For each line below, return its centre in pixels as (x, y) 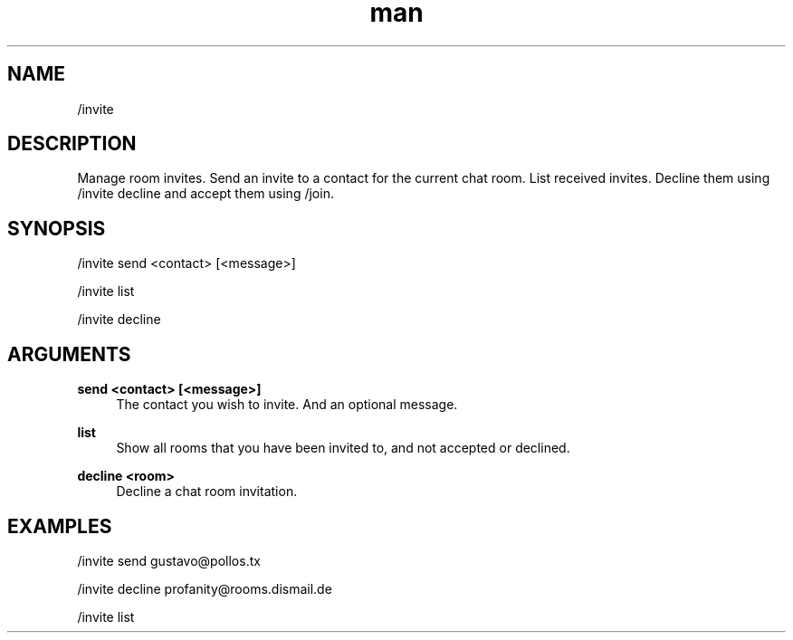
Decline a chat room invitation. (207, 492)
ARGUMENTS (69, 354)
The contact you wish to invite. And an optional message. (287, 405)
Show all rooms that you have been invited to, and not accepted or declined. (343, 448)
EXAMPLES (60, 526)
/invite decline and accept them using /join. (205, 194)
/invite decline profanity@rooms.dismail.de (205, 588)
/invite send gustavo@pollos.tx (169, 560)
